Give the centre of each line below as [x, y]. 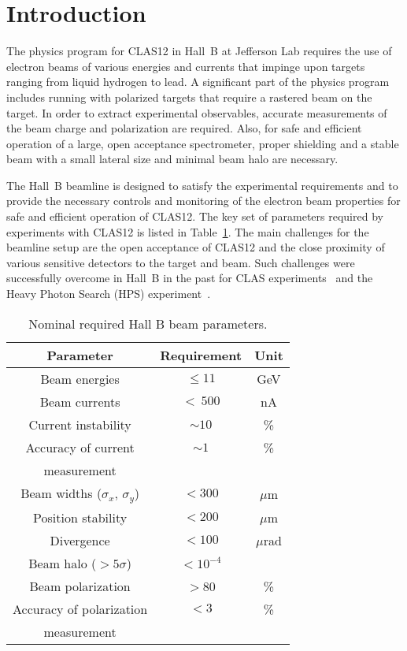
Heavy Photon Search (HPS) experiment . [109, 294]
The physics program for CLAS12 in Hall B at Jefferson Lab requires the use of [199, 51]
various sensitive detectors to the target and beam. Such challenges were [181, 262]
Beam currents [80, 401]
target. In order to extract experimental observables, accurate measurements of [197, 112]
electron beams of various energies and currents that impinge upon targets [186, 66]
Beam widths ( [61, 493]
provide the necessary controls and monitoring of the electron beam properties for [203, 201]
